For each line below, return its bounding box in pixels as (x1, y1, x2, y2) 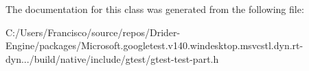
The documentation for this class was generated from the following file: (5, 2, 304, 16)
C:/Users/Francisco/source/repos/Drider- (5, 25, 181, 39)
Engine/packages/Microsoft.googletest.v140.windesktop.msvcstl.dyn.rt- (5, 38, 304, 53)
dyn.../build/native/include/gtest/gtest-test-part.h (5, 51, 219, 66)
